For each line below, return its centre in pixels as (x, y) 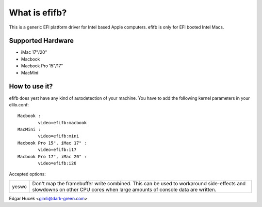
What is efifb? (38, 13)
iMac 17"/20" (34, 52)
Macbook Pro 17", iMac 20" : (52, 156)
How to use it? (31, 86)
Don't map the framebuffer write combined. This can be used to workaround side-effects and (139, 183)
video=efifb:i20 (57, 163)
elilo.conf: (19, 104)
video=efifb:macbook (62, 123)
